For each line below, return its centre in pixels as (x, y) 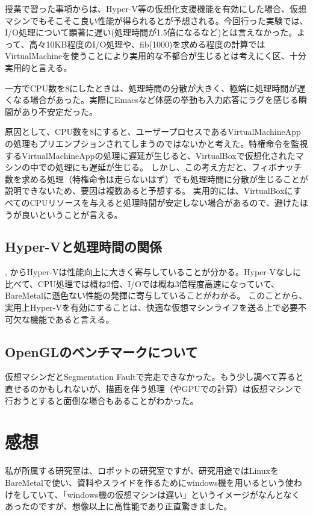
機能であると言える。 (72, 319)
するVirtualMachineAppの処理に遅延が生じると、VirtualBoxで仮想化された (150, 155)
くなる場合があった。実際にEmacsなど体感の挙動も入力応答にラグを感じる (152, 100)
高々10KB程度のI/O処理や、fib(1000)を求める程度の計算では (147, 44)
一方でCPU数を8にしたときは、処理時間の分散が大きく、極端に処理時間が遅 (155, 88)
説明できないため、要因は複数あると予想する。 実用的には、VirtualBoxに (149, 191)
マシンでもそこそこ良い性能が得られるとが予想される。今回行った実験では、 (156, 20)
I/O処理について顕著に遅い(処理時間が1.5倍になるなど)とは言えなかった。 (151, 32)
